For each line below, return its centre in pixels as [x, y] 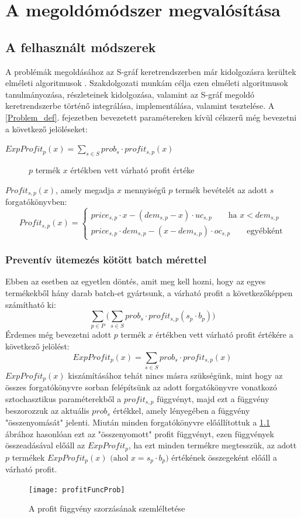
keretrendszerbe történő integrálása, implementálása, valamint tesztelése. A [140, 106]
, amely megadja [85, 189]
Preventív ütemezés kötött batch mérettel [106, 260]
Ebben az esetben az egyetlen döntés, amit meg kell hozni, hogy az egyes [136, 281]
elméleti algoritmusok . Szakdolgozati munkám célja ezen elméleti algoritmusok [147, 83]
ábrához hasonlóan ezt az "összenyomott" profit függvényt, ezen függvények [140, 433]
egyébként [265, 231]
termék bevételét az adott [222, 189]
